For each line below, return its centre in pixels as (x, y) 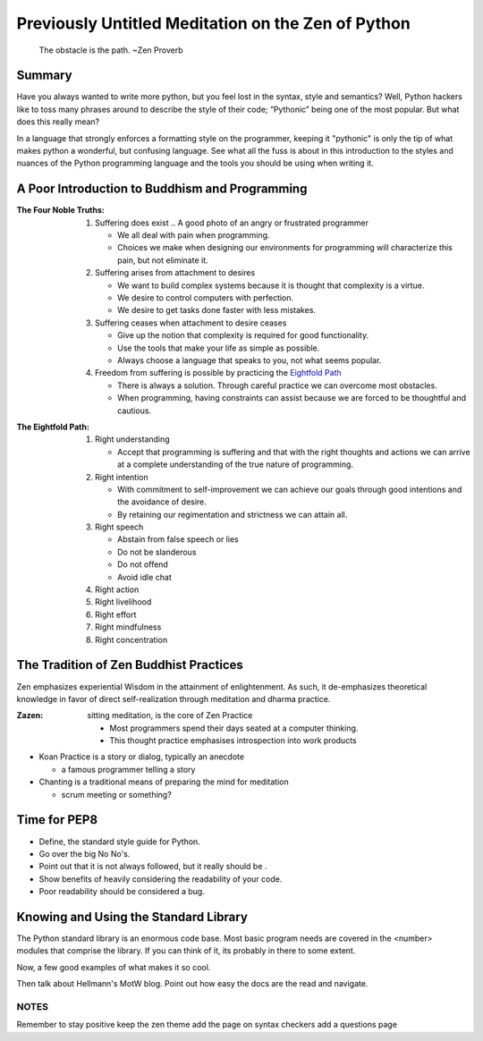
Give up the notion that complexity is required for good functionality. (243, 335)
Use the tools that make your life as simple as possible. (219, 348)
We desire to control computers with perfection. (206, 298)
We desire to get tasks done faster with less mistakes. (217, 310)
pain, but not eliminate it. (163, 260)
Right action (117, 589)
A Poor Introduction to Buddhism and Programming (162, 189)
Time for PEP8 (57, 820)
